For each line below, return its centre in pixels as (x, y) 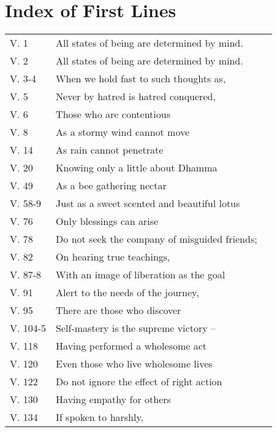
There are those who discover (119, 310)
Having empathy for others (113, 399)
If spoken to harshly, (100, 417)
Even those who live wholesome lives (134, 364)
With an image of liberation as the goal (141, 275)
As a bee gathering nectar (111, 186)
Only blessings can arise (107, 221)
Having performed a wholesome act (131, 346)
